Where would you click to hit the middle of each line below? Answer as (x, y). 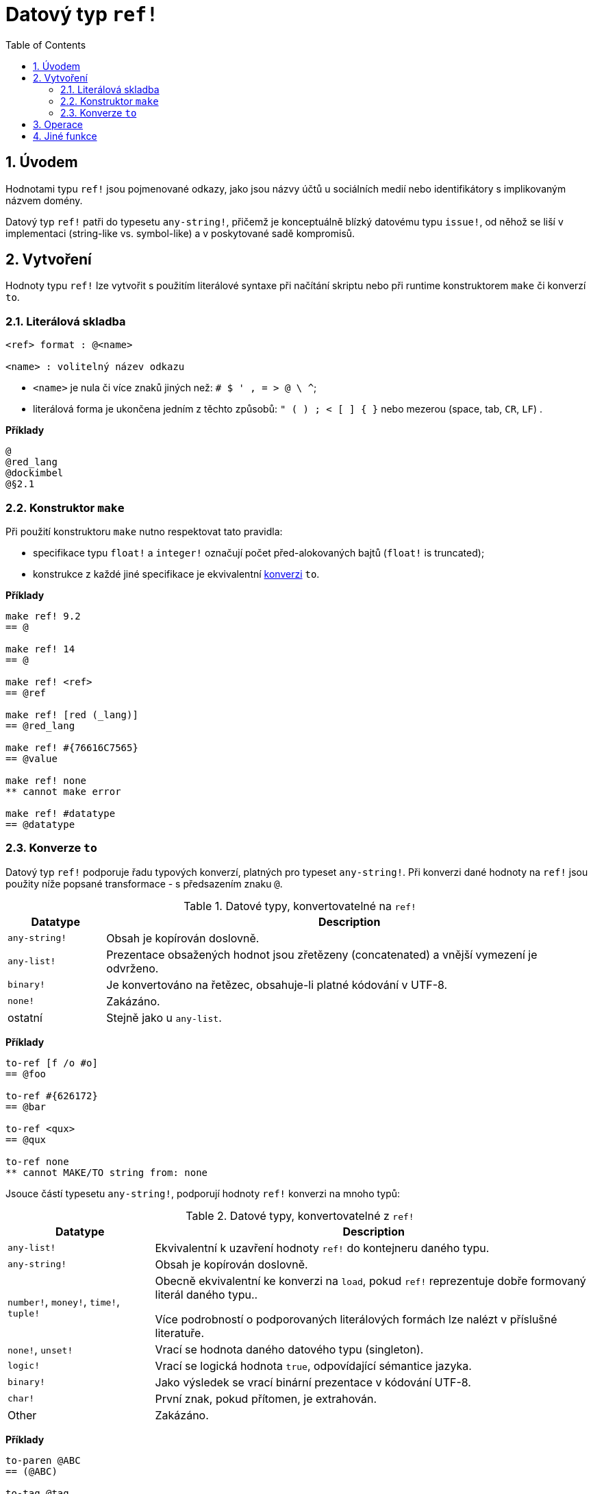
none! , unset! (40, 1349)
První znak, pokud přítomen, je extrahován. (266, 1398)
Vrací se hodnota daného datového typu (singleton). (289, 1349)
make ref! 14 (40, 649)
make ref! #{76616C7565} (72, 747)
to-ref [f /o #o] (52, 1063)
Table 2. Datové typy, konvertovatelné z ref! (300, 1215)
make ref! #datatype (61, 813)
